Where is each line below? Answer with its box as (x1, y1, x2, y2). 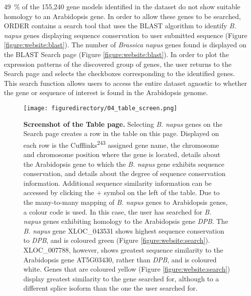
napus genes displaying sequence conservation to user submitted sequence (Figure (4, 30, 248, 40)
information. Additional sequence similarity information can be (23, 178, 212, 188)
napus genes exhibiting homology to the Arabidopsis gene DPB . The (23, 216, 229, 226)
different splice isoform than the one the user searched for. (23, 283, 198, 293)
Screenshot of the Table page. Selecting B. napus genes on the (23, 118, 223, 129)
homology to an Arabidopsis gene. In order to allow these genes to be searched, (4, 11, 241, 21)
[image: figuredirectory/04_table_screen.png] (23, 104, 177, 112)
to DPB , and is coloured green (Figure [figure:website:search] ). (23, 235, 210, 245)
